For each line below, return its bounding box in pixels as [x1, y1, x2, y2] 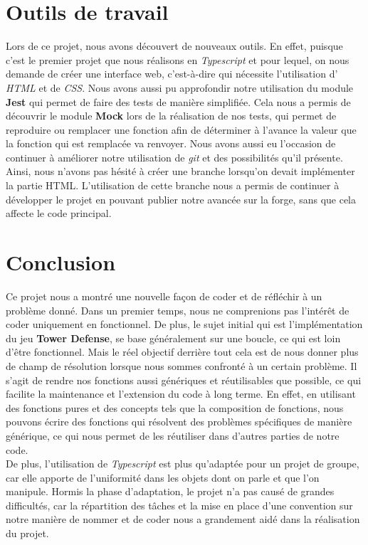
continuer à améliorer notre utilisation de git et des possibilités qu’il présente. [6, 149, 343, 164]
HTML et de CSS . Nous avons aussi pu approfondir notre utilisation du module [6, 80, 354, 95]
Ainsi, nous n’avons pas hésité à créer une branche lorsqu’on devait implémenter [6, 164, 355, 179]
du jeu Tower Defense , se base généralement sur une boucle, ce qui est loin [6, 330, 341, 345]
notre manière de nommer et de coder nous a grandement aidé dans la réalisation [6, 512, 360, 527]
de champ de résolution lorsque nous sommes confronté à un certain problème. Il [6, 358, 357, 373]
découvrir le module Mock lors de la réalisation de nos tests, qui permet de [6, 108, 337, 123]
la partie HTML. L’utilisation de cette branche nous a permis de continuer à [6, 178, 340, 193]
